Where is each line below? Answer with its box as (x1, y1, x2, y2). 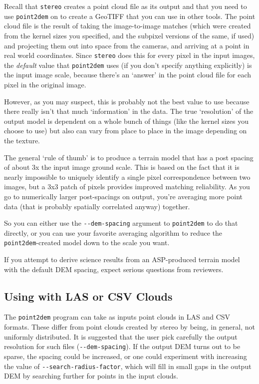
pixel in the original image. (4, 79, 86, 89)
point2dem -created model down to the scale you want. (4, 237, 170, 248)
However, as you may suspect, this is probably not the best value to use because (4, 96, 250, 106)
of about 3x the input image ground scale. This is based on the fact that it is (4, 162, 240, 172)
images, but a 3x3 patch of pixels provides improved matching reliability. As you (4, 181, 250, 192)
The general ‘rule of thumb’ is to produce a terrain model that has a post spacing (4, 152, 254, 162)
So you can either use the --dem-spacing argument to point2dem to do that (4, 218, 238, 228)
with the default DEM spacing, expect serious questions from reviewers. (4, 264, 224, 274)
